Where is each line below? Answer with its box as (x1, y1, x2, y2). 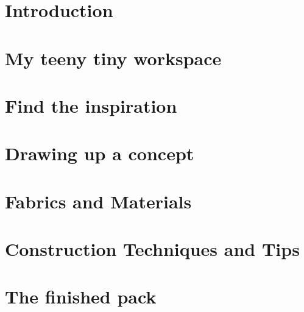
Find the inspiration (5, 93, 177, 118)
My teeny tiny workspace (5, 45, 222, 70)
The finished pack (5, 284, 157, 309)
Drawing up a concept (5, 141, 194, 166)
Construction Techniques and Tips (5, 236, 300, 261)
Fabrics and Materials (5, 188, 192, 213)
